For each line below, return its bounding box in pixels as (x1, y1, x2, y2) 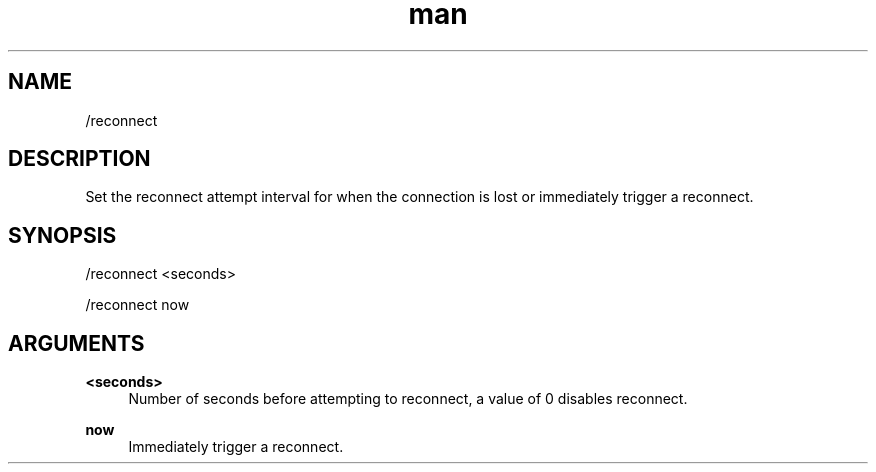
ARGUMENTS (8, 330, 145, 356)
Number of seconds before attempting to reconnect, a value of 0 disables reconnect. (128, 390, 688, 408)
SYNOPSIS (8, 222, 117, 248)
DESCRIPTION (8, 146, 151, 172)
